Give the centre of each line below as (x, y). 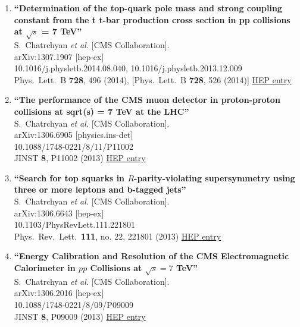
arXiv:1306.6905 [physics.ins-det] (74, 135)
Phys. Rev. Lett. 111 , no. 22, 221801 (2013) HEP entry (118, 236)
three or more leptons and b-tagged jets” (100, 189)
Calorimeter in (45, 268)
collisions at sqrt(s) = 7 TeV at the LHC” (101, 111)
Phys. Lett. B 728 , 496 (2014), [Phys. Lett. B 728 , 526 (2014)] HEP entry (153, 79)
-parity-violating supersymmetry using (215, 177)
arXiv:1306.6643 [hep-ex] (59, 213)
